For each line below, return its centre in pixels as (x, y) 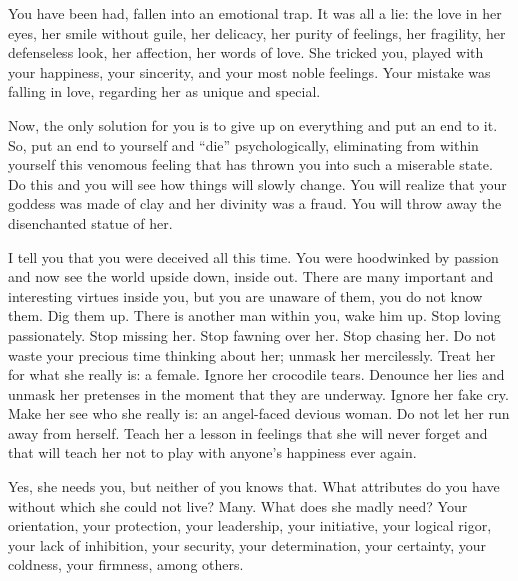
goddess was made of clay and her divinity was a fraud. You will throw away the (255, 203)
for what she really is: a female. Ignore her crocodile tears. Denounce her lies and (256, 374)
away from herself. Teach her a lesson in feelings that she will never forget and (248, 432)
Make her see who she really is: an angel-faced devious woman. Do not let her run (259, 413)
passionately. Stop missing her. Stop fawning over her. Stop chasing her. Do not (252, 334)
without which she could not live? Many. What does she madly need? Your (238, 505)
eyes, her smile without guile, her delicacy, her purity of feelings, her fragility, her (257, 32)
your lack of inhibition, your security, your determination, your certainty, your (247, 544)
